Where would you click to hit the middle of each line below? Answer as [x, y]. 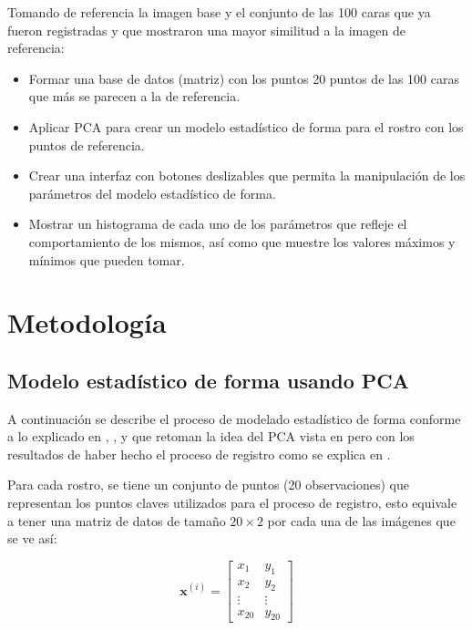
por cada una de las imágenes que [361, 520]
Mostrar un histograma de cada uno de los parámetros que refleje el [218, 224]
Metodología [87, 322]
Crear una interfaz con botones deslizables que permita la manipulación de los [247, 176]
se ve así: [32, 538]
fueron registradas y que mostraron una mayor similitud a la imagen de [206, 30]
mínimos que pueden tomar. [107, 259]
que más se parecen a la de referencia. [134, 96]
